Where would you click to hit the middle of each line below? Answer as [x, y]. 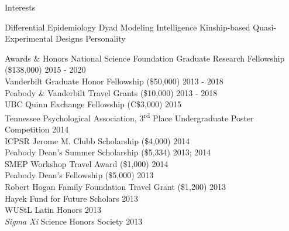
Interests [20, 7]
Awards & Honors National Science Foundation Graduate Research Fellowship [145, 58]
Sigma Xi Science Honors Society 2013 [74, 221]
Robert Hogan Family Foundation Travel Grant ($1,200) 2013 [116, 186]
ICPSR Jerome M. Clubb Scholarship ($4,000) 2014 [97, 140]
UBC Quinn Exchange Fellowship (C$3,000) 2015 [93, 104]
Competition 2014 [37, 129]
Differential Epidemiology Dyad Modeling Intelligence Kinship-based [128, 27]
